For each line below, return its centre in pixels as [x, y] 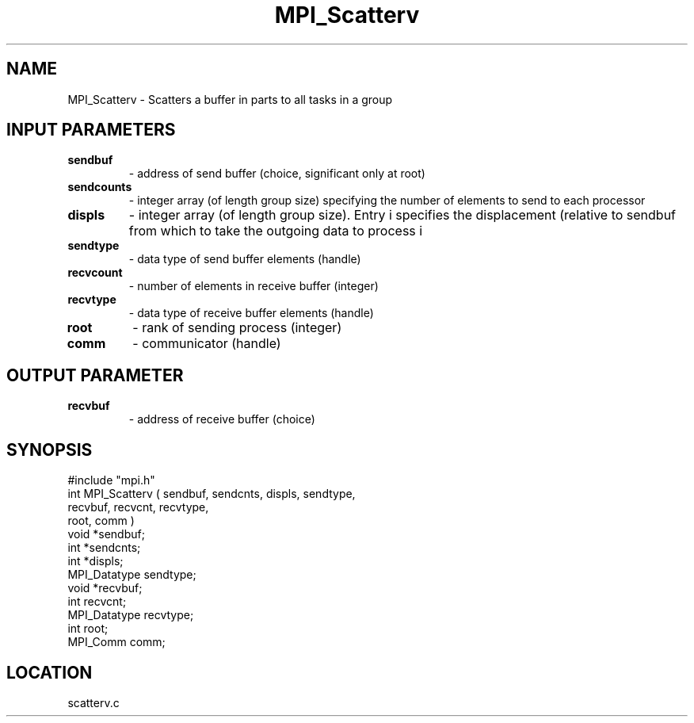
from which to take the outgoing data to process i [276, 231]
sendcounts [100, 187]
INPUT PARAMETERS [91, 130]
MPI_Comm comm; [116, 642]
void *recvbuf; [105, 588]
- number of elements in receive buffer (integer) [254, 286]
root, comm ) [101, 521]
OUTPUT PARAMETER [95, 375]
